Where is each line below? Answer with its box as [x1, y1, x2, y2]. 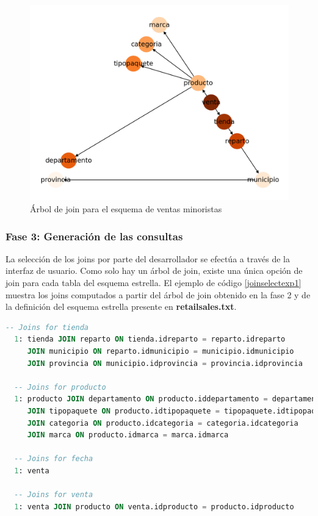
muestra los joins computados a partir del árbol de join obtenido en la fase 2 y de [5, 288, 311, 301]
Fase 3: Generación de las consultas [5, 228, 183, 243]
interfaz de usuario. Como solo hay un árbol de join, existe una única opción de [5, 264, 303, 277]
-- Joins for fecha [14, 454, 93, 464]
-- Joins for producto [14, 382, 106, 392]
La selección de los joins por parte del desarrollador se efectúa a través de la [5, 252, 290, 265]
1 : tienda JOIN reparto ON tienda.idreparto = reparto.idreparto [14, 335, 286, 344]
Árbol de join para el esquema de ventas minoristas [30, 202, 222, 215]
